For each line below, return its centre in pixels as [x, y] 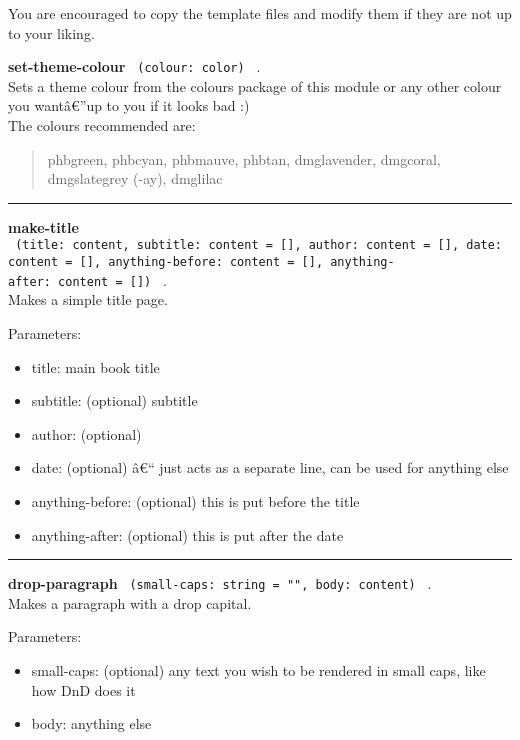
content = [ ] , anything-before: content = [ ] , [166, 262]
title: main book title [95, 366]
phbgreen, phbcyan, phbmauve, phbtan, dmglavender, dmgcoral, [244, 158]
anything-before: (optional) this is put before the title [195, 500]
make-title [43, 226]
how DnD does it [83, 689]
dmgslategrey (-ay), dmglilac [135, 178]
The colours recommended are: [102, 125]
